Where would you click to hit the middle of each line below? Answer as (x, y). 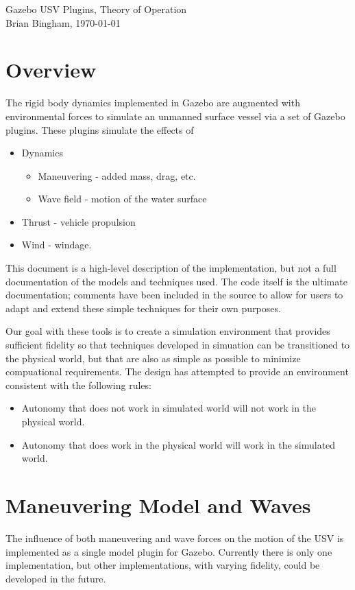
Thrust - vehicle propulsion (78, 221)
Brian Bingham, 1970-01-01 (63, 22)
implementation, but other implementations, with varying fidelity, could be (163, 565)
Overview (51, 70)
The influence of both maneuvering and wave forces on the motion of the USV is (175, 538)
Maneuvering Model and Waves (158, 505)
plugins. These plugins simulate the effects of (100, 129)
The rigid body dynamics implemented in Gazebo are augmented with (153, 103)
